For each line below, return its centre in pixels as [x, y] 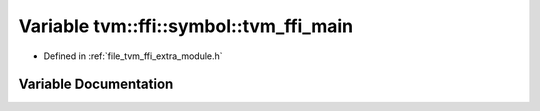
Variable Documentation [96, 84]
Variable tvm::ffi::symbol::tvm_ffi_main [186, 26]
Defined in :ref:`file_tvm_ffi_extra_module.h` [133, 56]
